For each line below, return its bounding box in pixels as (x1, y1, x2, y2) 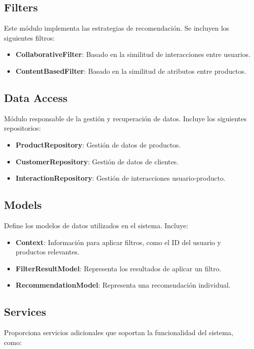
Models (4, 197, 42, 212)
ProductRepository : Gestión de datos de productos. (15, 139, 181, 150)
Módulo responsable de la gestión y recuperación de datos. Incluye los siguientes (4, 113, 247, 123)
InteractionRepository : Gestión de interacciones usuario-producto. (15, 173, 226, 183)
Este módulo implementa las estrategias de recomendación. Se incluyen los (4, 23, 229, 33)
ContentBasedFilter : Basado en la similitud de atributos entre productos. (15, 65, 247, 76)
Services (4, 304, 46, 319)
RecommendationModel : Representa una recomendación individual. (15, 280, 231, 290)
